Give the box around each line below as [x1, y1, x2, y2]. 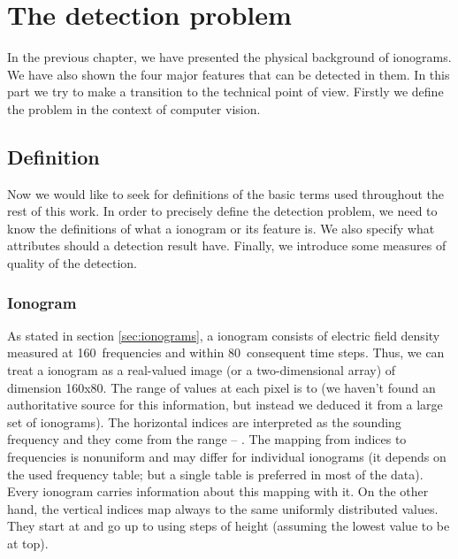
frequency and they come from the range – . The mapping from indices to [7, 430, 407, 448]
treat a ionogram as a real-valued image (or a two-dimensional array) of [7, 361, 396, 379]
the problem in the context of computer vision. [7, 99, 261, 118]
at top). [7, 534, 49, 553]
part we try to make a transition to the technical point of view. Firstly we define [7, 82, 444, 101]
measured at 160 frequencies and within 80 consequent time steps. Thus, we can [7, 343, 445, 362]
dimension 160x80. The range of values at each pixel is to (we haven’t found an [7, 378, 436, 396]
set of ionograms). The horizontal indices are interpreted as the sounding [7, 412, 401, 431]
